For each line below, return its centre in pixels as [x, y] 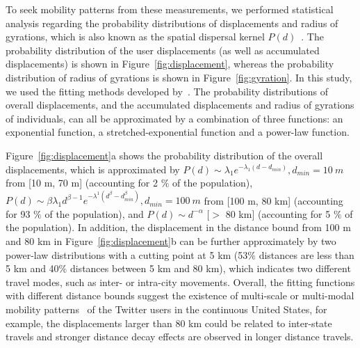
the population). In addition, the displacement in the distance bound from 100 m [178, 227]
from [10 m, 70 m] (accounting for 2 [82, 183]
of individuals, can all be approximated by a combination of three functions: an [174, 118]
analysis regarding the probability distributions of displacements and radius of [172, 23]
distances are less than [306, 254]
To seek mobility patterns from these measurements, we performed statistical [170, 9]
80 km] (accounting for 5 [278, 213]
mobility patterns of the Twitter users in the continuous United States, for [166, 309]
